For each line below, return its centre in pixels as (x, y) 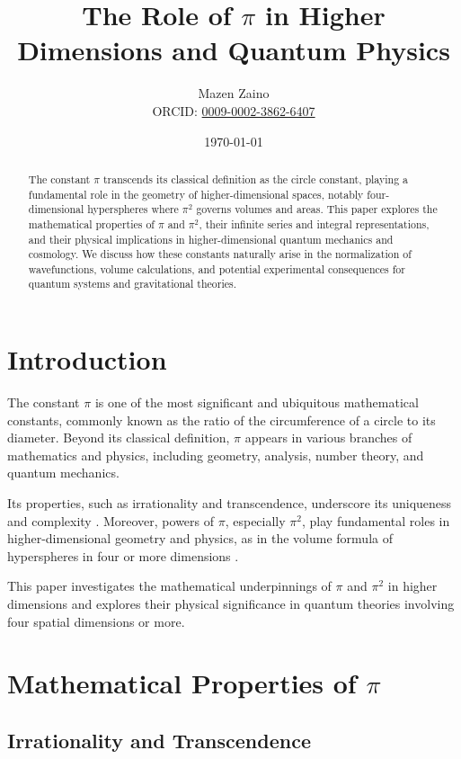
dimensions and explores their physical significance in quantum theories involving (231, 604)
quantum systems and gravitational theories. (133, 284)
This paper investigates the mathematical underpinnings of (169, 586)
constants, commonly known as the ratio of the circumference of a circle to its (222, 420)
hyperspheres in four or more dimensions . (123, 555)
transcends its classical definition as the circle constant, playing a (255, 179)
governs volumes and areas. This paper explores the (317, 209)
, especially (255, 520)
